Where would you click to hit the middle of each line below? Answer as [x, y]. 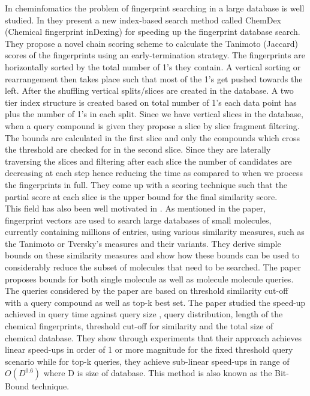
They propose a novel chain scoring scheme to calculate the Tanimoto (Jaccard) [151, 43]
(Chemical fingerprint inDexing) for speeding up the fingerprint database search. [153, 32]
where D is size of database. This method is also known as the [158, 373]
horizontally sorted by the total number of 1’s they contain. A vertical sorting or [153, 66]
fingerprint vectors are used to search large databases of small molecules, [138, 220]
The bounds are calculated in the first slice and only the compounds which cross [153, 137]
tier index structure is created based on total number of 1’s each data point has [151, 102]
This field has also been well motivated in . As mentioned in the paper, [136, 208]
